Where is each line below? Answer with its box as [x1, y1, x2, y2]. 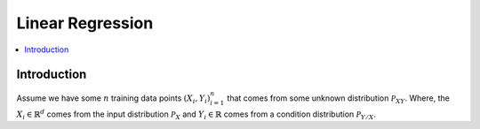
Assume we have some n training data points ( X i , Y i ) [16, 93, 211, 106]
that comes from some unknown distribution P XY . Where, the [227, 93, 451, 106]
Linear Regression [16, 13, 154, 33]
